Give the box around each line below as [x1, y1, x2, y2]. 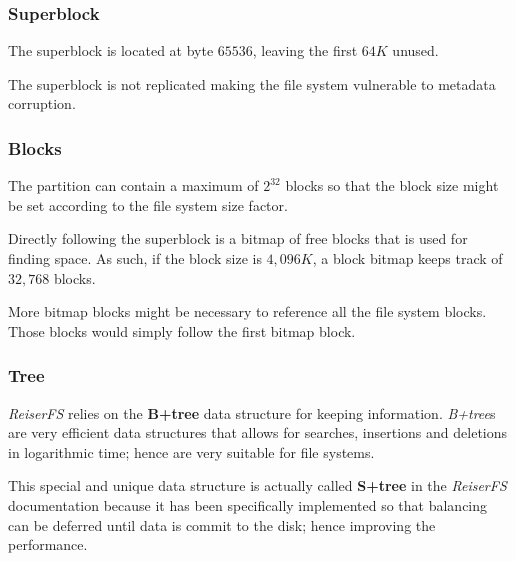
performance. [8, 534, 88, 555]
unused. [392, 40, 439, 61]
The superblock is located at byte [8, 40, 214, 61]
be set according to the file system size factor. [8, 194, 288, 215]
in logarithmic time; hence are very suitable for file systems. [8, 441, 375, 462]
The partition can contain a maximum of [8, 175, 259, 196]
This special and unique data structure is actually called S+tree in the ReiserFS [8, 475, 507, 496]
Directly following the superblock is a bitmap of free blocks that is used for [8, 228, 468, 249]
